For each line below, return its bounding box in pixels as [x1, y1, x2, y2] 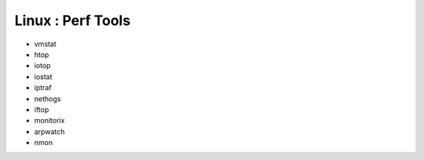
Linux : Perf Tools [14, 12, 131, 29]
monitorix [34, 116, 65, 125]
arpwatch [34, 126, 65, 136]
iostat [34, 71, 53, 82]
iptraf [34, 83, 52, 93]
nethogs [34, 94, 61, 104]
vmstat [34, 39, 57, 49]
